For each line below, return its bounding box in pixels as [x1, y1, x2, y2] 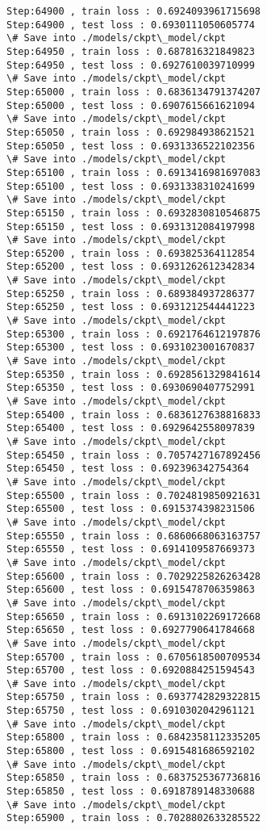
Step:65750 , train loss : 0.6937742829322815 [6, 691, 261, 703]
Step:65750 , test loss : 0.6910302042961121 [6, 705, 255, 717]
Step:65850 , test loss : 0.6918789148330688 [6, 786, 255, 798]
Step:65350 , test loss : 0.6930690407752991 [6, 382, 255, 394]
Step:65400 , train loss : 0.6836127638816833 [6, 409, 261, 421]
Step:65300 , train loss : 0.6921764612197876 [6, 328, 261, 340]
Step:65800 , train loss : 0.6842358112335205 [6, 731, 261, 744]
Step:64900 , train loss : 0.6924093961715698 [6, 6, 261, 17]
